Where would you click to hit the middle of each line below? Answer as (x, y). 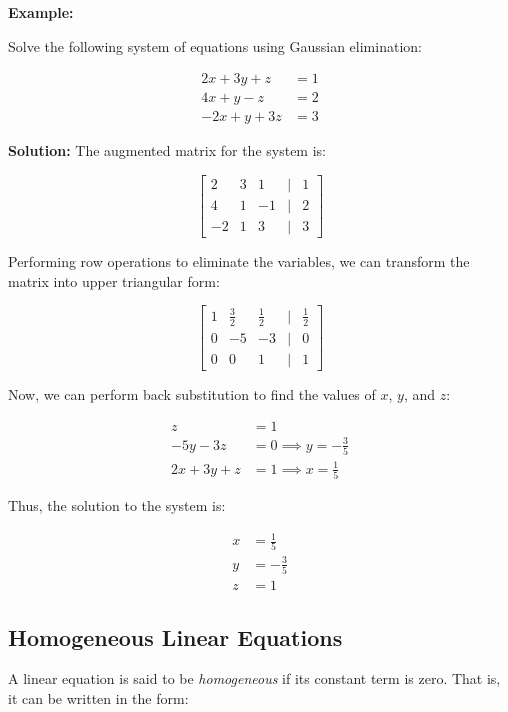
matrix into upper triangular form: (114, 280)
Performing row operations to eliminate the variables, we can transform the (239, 260)
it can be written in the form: (98, 698)
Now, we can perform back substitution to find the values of (192, 393)
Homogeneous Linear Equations (175, 636)
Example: (41, 12)
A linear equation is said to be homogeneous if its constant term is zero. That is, (254, 678)
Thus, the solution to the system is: (117, 504)
